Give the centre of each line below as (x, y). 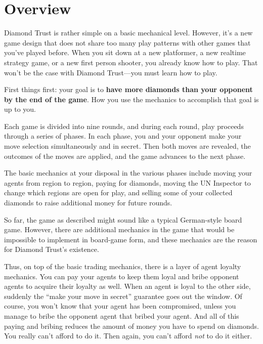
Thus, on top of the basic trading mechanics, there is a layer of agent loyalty (123, 266)
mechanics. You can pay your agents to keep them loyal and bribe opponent (122, 276)
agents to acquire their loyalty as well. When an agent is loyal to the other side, (127, 286)
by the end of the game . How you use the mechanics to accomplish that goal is (131, 99)
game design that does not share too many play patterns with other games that (127, 42)
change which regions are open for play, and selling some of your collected (118, 192)
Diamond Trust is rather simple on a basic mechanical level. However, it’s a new (128, 33)
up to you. (20, 109)
